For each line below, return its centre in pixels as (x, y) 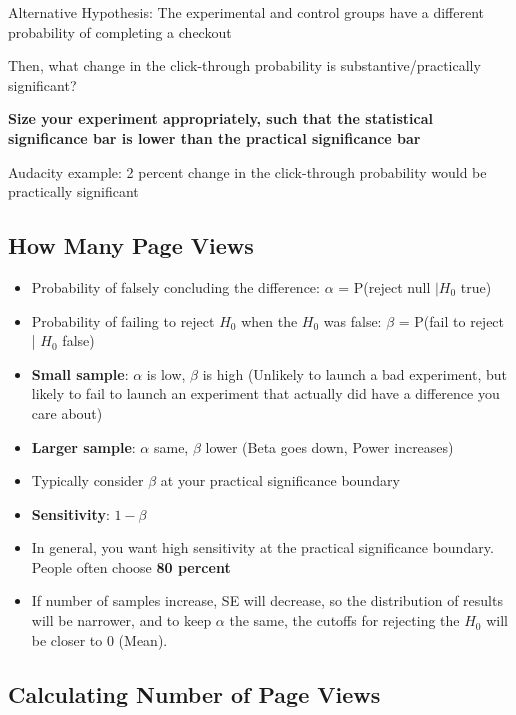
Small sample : (80, 373)
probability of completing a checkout (120, 31)
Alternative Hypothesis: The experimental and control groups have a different (246, 12)
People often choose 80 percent (131, 566)
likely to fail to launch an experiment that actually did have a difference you (265, 393)
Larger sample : (83, 446)
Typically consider (87, 480)
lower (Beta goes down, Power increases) (329, 446)
